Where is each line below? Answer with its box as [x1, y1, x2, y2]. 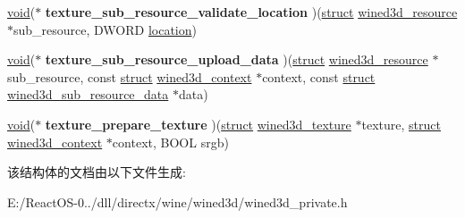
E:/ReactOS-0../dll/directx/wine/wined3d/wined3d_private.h [7, 192, 348, 211]
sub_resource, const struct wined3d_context [7, 67, 252, 86]
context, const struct [262, 67, 376, 86]
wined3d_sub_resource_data [7, 85, 169, 104]
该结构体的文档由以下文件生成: [7, 163, 186, 181]
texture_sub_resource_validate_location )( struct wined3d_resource [45, 3, 458, 21]
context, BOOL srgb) [112, 132, 229, 151]
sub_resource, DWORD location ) [13, 20, 197, 38]
